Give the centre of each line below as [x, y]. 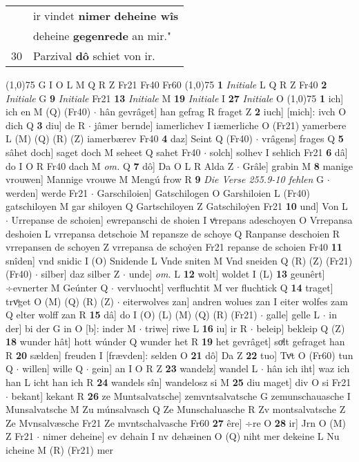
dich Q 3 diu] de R [46, 125]
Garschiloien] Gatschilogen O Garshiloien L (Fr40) [203, 192]
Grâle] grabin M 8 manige [298, 165]
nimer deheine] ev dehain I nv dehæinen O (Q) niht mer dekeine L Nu [191, 436]
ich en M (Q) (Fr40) [48, 112]
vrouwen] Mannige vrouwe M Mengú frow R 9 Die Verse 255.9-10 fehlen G [165, 179]
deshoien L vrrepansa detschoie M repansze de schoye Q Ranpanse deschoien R [173, 233]
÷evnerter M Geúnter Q [57, 287]
